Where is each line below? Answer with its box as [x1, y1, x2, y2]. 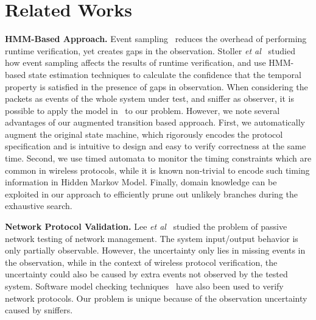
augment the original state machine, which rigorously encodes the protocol [5, 127, 283, 140]
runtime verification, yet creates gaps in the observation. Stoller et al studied [5, 44, 295, 57]
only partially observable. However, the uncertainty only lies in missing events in [5, 244, 306, 257]
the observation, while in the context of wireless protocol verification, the [5, 255, 278, 268]
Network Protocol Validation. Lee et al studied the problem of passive [5, 220, 287, 233]
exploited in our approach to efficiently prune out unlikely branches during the [5, 187, 298, 200]
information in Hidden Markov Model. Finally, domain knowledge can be [5, 176, 277, 188]
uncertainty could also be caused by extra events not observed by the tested [5, 268, 288, 280]
